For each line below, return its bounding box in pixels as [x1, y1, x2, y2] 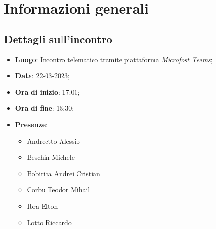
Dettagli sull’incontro [4, 31, 112, 46]
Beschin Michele [27, 152, 75, 162]
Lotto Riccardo [27, 217, 72, 227]
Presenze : [15, 119, 47, 129]
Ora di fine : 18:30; [15, 103, 74, 113]
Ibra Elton [27, 200, 58, 211]
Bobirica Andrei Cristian [27, 168, 100, 178]
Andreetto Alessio [27, 135, 80, 146]
